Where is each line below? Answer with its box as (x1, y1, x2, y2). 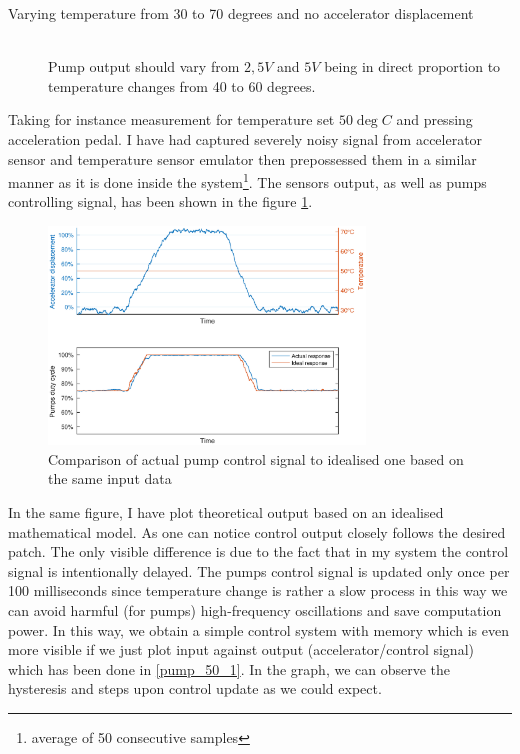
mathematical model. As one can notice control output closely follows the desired (8, 521, 506, 542)
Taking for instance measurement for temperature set (8, 109, 335, 130)
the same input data (48, 468, 172, 489)
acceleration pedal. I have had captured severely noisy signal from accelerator (8, 128, 483, 149)
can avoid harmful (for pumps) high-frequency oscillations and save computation (8, 599, 502, 620)
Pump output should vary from (48, 56, 240, 77)
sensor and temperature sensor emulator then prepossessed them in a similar (8, 148, 477, 169)
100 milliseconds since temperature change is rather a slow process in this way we (8, 580, 508, 601)
